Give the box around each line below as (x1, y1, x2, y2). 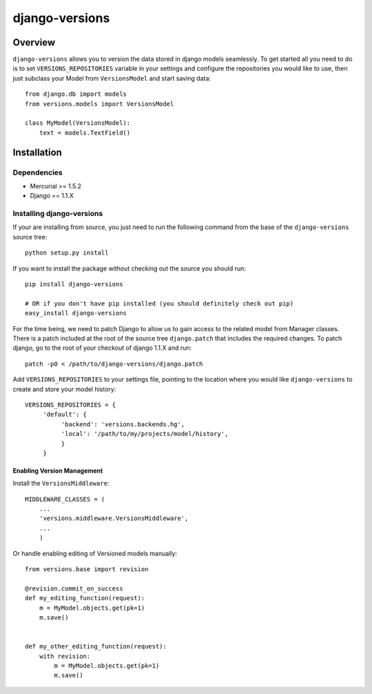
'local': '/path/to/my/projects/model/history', (61, 430, 229, 438)
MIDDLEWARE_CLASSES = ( (25, 495, 105, 503)
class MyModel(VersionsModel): (25, 119, 131, 127)
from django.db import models (25, 90, 127, 98)
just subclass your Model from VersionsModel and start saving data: (12, 74, 211, 82)
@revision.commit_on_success (25, 584, 123, 593)
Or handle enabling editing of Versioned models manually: (12, 549, 178, 557)
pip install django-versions (25, 280, 123, 288)
